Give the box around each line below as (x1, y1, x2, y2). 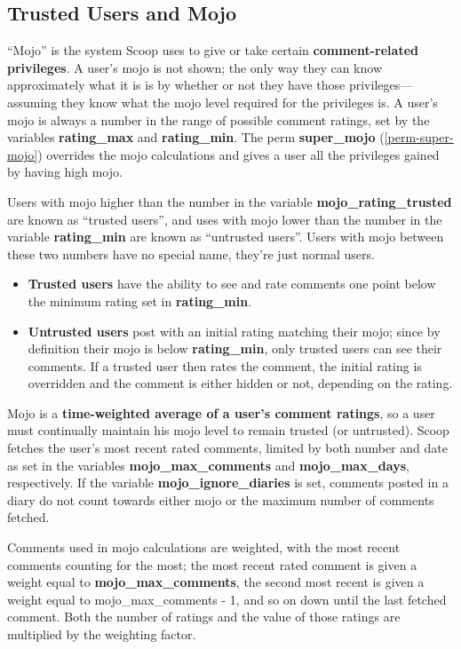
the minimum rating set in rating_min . (28, 291, 252, 310)
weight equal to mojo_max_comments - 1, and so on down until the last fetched (7, 590, 447, 608)
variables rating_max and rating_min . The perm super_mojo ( (7, 128, 385, 146)
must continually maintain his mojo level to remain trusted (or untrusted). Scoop (7, 421, 449, 439)
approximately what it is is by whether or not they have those (7, 75, 346, 94)
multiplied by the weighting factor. (7, 625, 196, 644)
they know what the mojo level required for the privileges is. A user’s (60, 92, 438, 111)
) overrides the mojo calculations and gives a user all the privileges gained (37, 145, 440, 163)
